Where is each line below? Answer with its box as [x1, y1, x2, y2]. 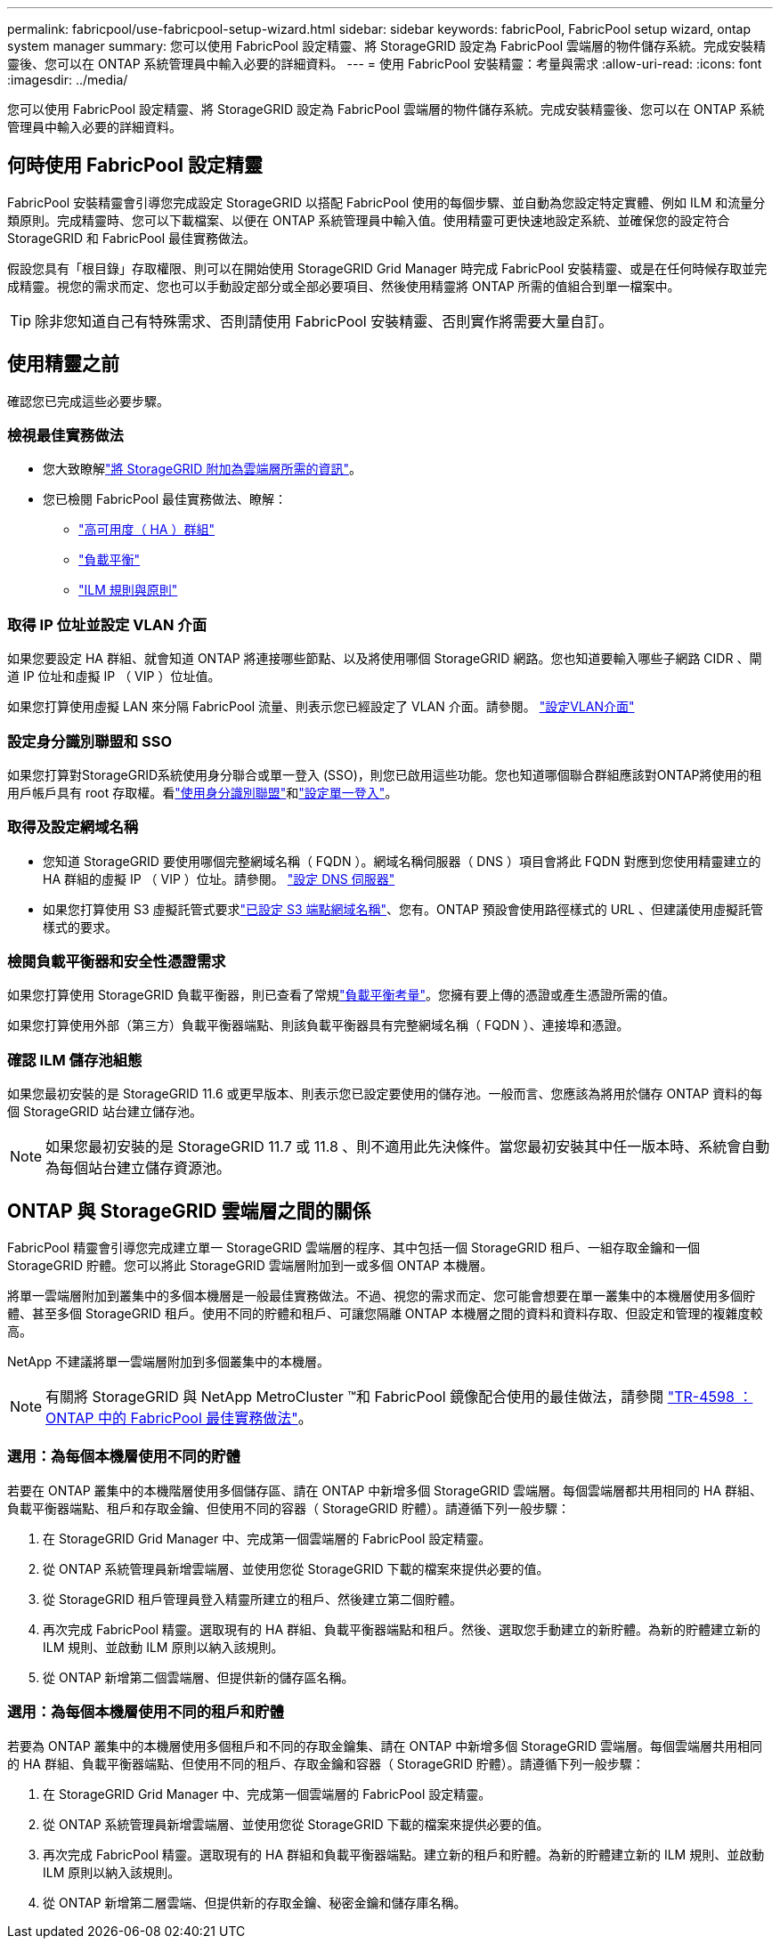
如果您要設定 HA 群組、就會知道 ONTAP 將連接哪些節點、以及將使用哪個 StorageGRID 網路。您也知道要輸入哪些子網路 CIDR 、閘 [7, 651, 762, 667]
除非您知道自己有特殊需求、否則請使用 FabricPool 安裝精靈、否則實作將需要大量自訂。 [35, 312, 613, 330]
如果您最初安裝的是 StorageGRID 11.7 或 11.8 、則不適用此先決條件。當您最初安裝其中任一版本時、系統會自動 [45, 1138, 770, 1156]
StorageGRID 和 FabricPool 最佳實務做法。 [7, 230, 256, 246]
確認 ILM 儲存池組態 [7, 1050, 142, 1069]
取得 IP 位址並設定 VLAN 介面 [7, 615, 207, 634]
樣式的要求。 [43, 919, 118, 935]
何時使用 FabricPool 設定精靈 [7, 154, 263, 177]
